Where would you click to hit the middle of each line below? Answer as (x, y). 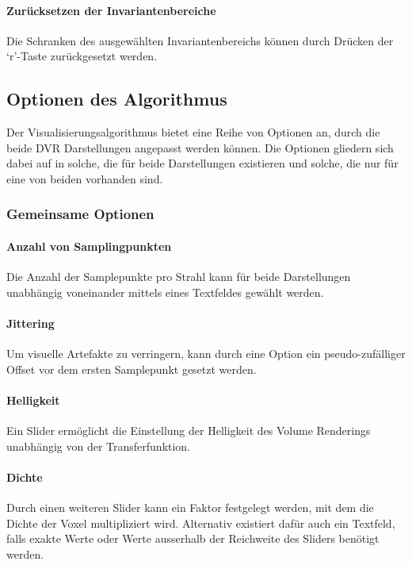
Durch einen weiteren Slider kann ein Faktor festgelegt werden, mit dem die (190, 507)
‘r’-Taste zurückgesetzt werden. (82, 56)
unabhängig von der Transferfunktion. (99, 446)
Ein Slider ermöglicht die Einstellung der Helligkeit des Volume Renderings (189, 430)
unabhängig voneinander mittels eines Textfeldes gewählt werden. (165, 292)
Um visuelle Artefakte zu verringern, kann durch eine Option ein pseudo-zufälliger (206, 354)
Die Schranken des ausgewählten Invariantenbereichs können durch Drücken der (200, 40)
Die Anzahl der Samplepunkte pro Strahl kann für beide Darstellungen (179, 277)
